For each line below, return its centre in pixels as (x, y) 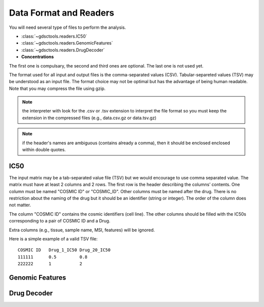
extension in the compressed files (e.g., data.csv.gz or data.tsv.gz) (89, 118)
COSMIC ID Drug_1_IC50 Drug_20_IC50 (64, 250)
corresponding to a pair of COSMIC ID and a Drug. (60, 221)
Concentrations (37, 57)
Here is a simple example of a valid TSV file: (53, 239)
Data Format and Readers (62, 13)
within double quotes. (44, 150)
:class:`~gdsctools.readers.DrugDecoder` (63, 50)
